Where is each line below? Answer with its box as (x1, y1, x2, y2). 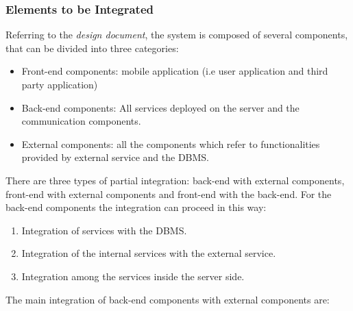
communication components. (21, 114, 141, 128)
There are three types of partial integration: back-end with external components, (5, 173, 345, 187)
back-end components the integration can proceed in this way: (5, 200, 267, 214)
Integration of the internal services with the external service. (21, 246, 276, 260)
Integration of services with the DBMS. (21, 223, 187, 237)
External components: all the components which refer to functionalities (21, 136, 320, 151)
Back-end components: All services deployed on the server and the (21, 100, 300, 114)
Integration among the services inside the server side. (21, 269, 245, 283)
